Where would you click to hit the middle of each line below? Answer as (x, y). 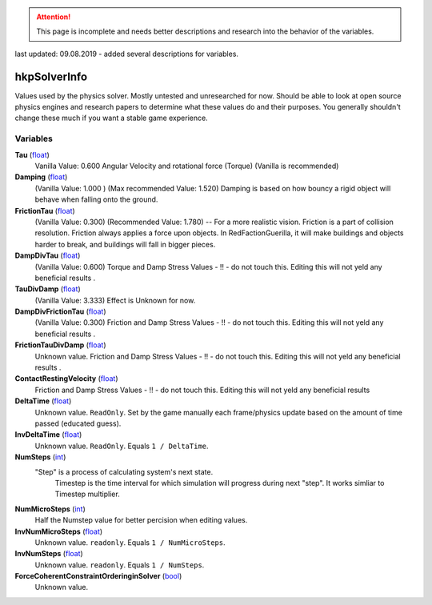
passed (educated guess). (78, 423)
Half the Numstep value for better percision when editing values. (141, 520)
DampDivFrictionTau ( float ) (61, 311)
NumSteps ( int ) (40, 457)
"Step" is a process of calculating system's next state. (124, 471)
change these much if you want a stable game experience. (111, 118)
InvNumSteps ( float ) (49, 554)
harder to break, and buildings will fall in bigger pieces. (125, 244)
